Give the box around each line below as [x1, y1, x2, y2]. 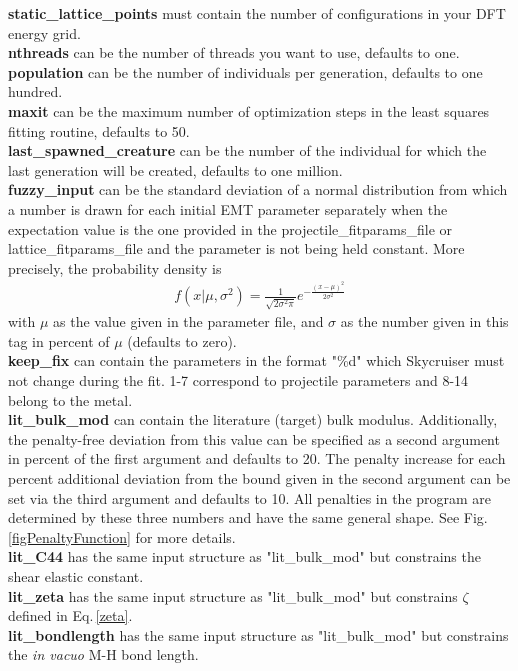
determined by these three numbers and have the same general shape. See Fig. [8, 507, 488, 528]
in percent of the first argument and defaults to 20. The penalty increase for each [8, 448, 506, 469]
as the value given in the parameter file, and [53, 311, 324, 332]
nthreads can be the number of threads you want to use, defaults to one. [8, 42, 460, 63]
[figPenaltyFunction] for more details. [8, 526, 236, 547]
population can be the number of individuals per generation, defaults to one [8, 61, 483, 82]
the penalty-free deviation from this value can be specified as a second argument [8, 428, 500, 449]
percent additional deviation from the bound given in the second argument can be [8, 467, 511, 488]
